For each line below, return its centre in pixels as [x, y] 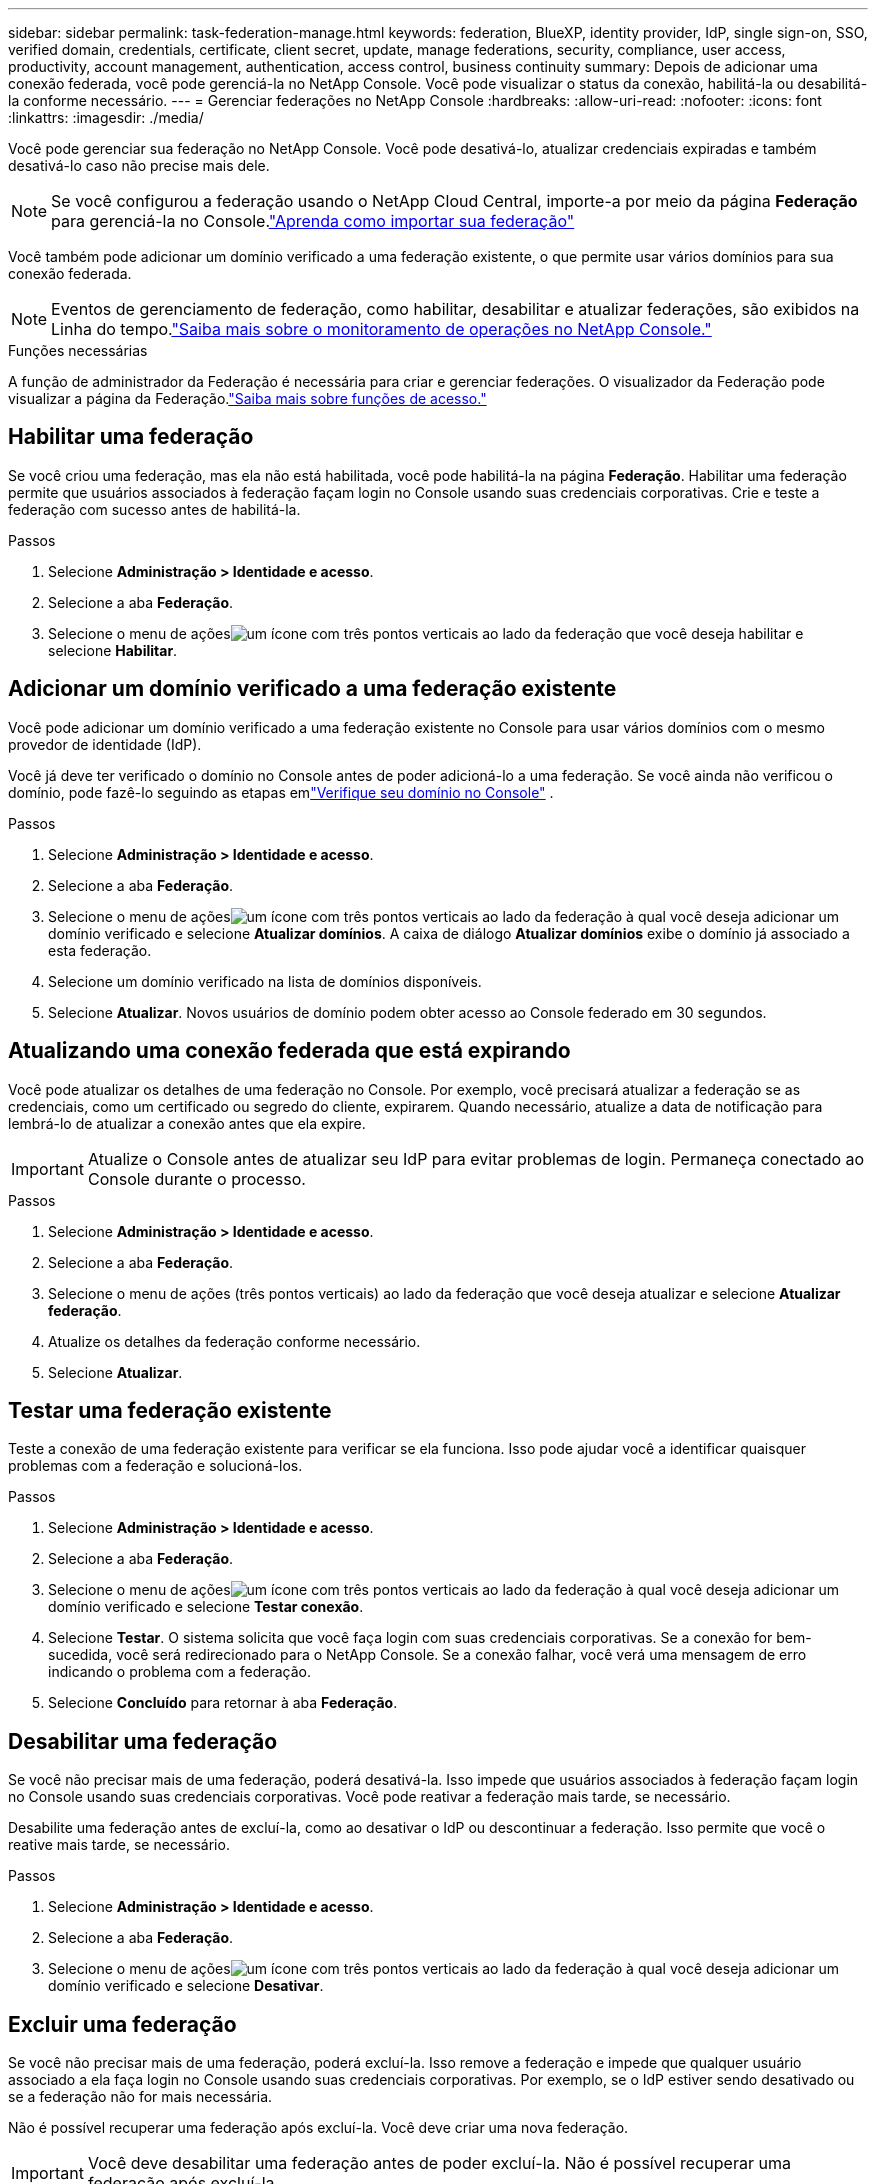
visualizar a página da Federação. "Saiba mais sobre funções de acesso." [247, 398]
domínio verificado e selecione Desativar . [186, 1986]
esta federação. [100, 950]
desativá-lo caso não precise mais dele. [139, 165]
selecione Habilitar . [113, 650]
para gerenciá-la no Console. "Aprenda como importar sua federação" [313, 221]
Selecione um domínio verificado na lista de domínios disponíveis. [265, 981]
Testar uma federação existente [170, 1410]
